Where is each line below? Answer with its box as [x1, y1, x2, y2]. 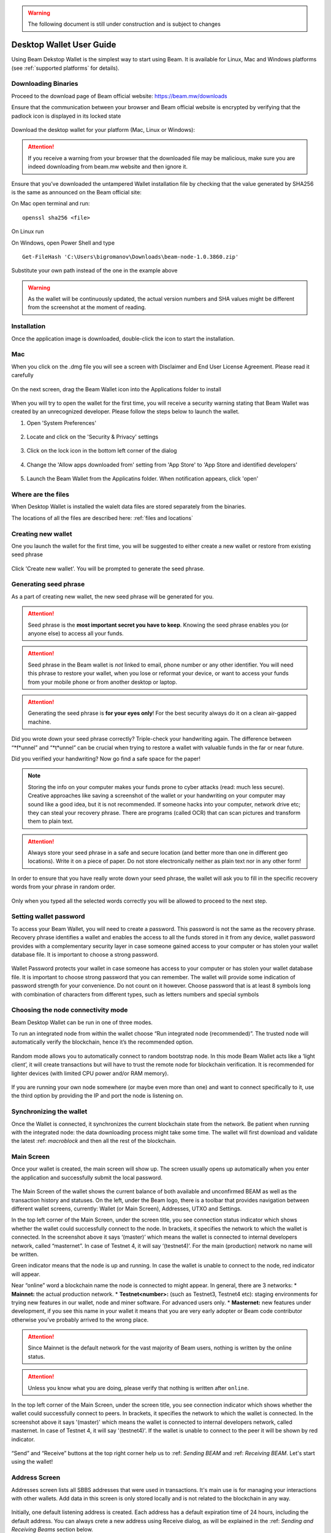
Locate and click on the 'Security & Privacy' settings [26, 433, 159, 441]
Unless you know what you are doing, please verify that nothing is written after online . [28, 1384, 249, 1391]
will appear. [11, 1270, 41, 1278]
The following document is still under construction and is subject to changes [28, 20, 221, 28]
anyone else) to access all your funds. [28, 630, 124, 637]
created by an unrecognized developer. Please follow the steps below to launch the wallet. [11, 408, 240, 415]
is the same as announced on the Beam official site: [11, 188, 142, 196]
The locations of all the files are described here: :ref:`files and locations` [11, 514, 193, 521]
